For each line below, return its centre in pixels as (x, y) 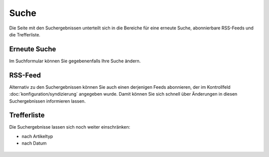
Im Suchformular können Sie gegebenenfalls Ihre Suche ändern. (75, 61)
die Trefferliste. (25, 34)
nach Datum (34, 143)
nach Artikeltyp (37, 136)
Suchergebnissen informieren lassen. (47, 101)
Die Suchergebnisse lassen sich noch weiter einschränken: (70, 127)
